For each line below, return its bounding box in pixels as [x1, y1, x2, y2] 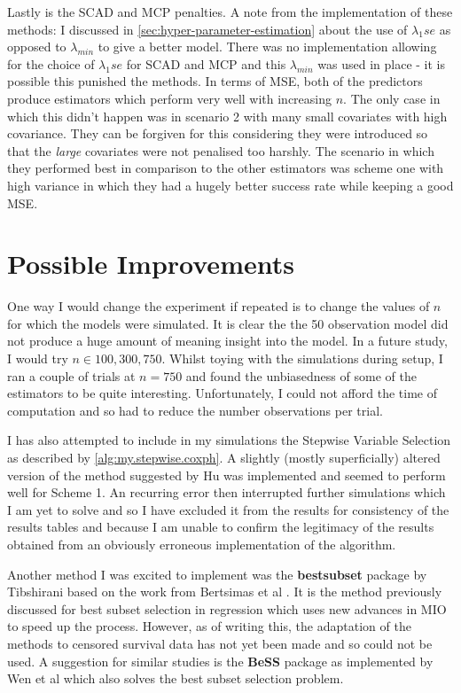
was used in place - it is [317, 54, 446, 73]
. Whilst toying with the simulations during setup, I [161, 349, 443, 368]
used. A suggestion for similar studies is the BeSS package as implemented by [7, 651, 434, 670]
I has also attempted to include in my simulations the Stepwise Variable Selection [7, 431, 451, 449]
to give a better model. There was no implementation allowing [98, 37, 437, 56]
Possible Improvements [7, 245, 294, 282]
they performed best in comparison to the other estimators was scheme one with [7, 159, 444, 177]
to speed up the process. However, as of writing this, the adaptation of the [7, 617, 411, 635]
